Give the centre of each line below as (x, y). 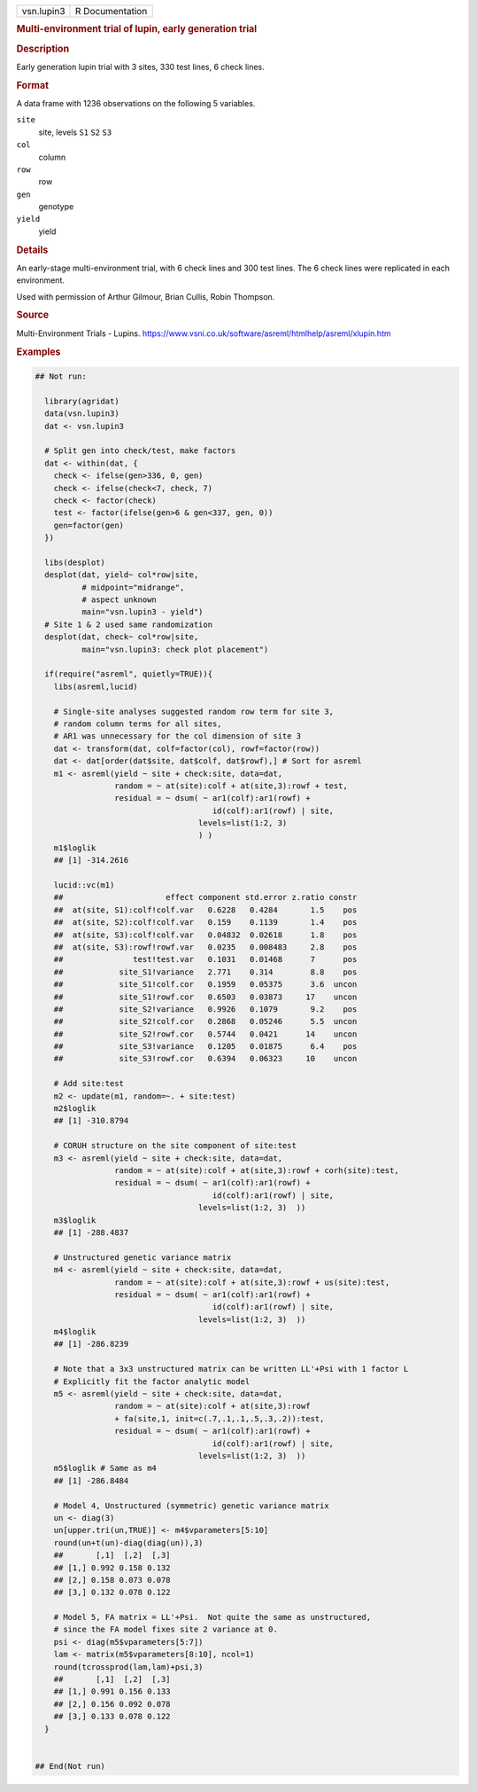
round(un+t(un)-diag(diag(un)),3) (128, 1542)
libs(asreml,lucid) (96, 686)
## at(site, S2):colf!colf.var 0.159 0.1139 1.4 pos (205, 923)
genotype (56, 207)
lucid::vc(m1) (84, 885)
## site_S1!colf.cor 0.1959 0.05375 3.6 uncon (205, 985)
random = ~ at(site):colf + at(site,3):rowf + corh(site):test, (257, 1170)
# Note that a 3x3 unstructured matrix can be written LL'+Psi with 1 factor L (231, 1369)
